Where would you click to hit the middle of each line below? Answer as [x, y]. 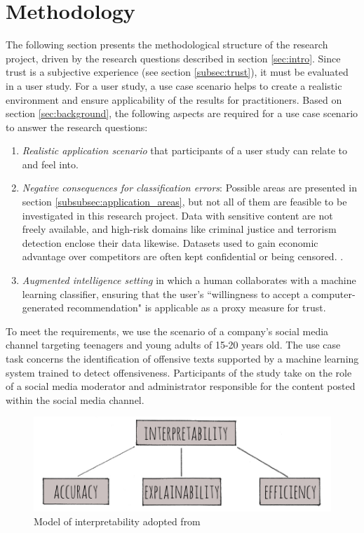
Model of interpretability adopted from [117, 521]
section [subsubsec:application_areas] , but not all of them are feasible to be [184, 202]
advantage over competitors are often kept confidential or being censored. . [183, 256]
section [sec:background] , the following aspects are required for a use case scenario [182, 113]
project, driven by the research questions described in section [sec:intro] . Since [173, 58]
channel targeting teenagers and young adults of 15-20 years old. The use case [173, 345]
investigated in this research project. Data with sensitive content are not [177, 215]
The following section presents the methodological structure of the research [167, 45]
